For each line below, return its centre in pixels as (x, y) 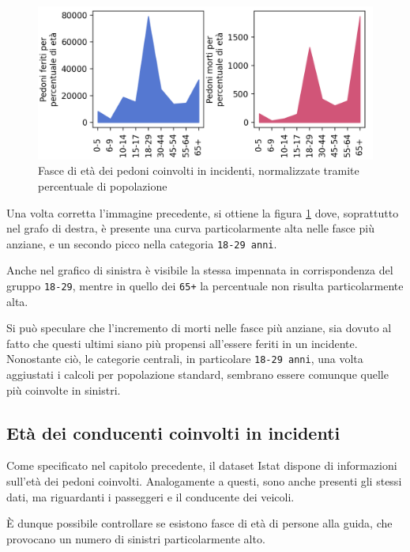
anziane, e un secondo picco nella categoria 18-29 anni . (142, 243)
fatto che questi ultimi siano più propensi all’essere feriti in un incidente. (182, 343)
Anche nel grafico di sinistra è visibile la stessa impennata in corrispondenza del (200, 270)
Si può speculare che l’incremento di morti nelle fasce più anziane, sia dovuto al (199, 328)
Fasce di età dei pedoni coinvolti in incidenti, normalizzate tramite (199, 170)
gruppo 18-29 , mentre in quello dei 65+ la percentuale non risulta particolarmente (205, 285)
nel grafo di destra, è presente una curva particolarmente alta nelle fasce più (190, 228)
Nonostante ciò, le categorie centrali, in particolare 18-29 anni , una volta (185, 359)
